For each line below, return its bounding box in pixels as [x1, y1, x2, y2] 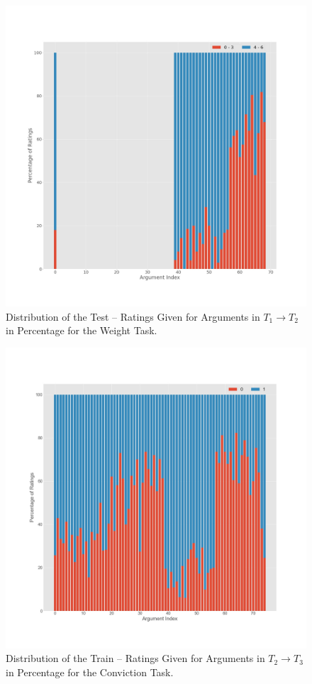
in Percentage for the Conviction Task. [6, 664, 174, 679]
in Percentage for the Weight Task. [6, 323, 157, 338]
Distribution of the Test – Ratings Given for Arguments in [6, 309, 260, 324]
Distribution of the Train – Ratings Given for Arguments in [6, 651, 265, 666]
